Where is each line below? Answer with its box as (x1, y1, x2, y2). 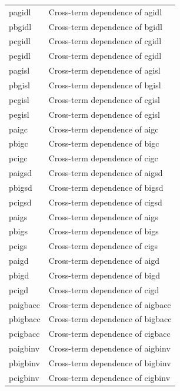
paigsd (9, 167, 32, 179)
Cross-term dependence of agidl (48, 5, 162, 18)
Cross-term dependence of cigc (48, 152, 158, 164)
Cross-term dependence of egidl (48, 49, 162, 62)
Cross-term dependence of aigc (48, 122, 159, 135)
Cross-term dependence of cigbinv (48, 371, 171, 383)
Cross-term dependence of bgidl (48, 20, 162, 32)
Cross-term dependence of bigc (48, 137, 159, 150)
